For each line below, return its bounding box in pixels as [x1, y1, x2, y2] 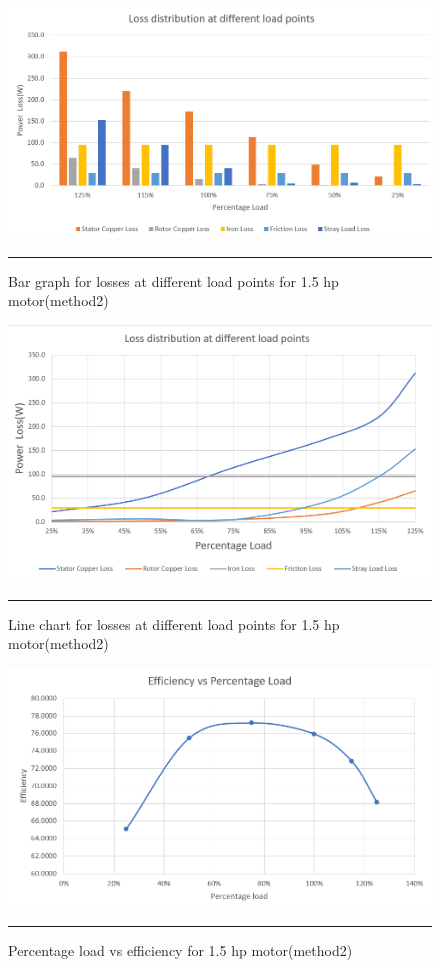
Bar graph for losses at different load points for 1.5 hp [8, 270, 339, 291]
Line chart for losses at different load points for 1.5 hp [8, 613, 340, 634]
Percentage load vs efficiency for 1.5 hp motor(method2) [8, 939, 353, 960]
